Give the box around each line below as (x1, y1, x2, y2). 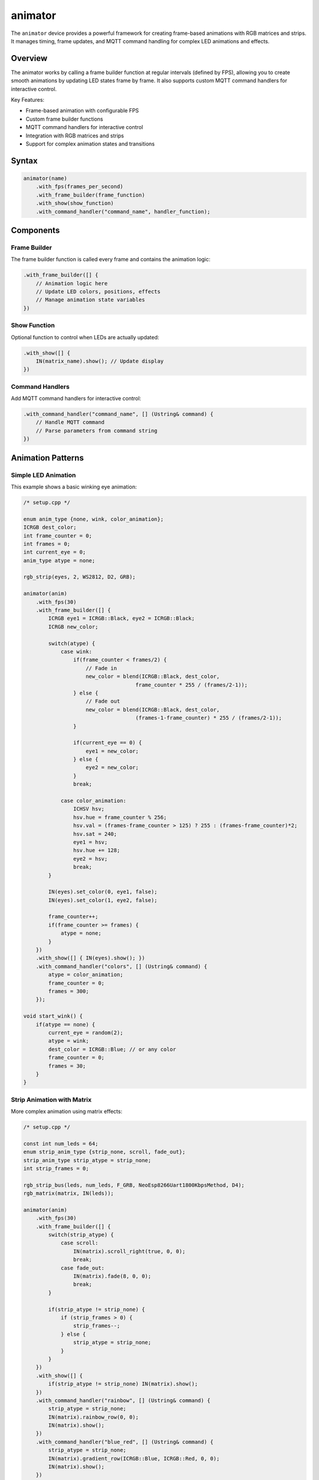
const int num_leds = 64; (23, 1140, 99, 1147)
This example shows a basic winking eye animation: (11, 483, 137, 490)
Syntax (11, 156, 38, 166)
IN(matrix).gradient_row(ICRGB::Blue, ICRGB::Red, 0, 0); (48, 1455, 220, 1462)
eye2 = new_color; (86, 764, 139, 771)
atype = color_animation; (48, 971, 123, 978)
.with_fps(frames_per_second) (35, 184, 123, 190)
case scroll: (60, 1240, 99, 1246)
